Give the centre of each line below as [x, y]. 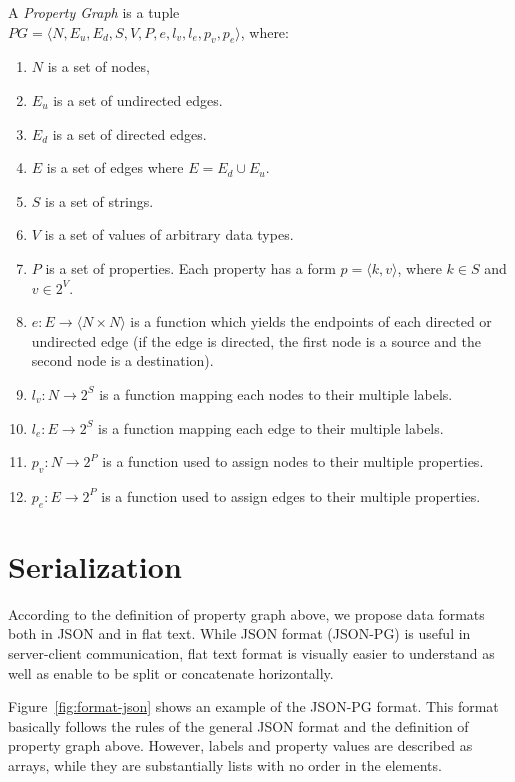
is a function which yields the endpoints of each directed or [311, 321]
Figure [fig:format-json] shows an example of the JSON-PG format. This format [253, 706]
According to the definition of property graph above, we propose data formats [246, 613]
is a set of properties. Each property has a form [190, 267]
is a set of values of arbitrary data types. [169, 234]
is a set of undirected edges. [138, 99]
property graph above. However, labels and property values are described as [240, 745]
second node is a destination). [122, 360]
